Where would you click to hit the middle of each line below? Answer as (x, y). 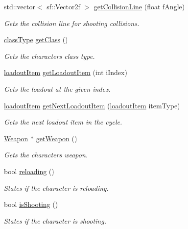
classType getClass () (36, 39)
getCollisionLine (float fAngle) (139, 6)
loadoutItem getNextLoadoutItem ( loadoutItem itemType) (92, 105)
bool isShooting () (31, 204)
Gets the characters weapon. (46, 155)
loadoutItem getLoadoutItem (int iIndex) (66, 72)
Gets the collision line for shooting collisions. (72, 23)
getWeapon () (57, 138)
